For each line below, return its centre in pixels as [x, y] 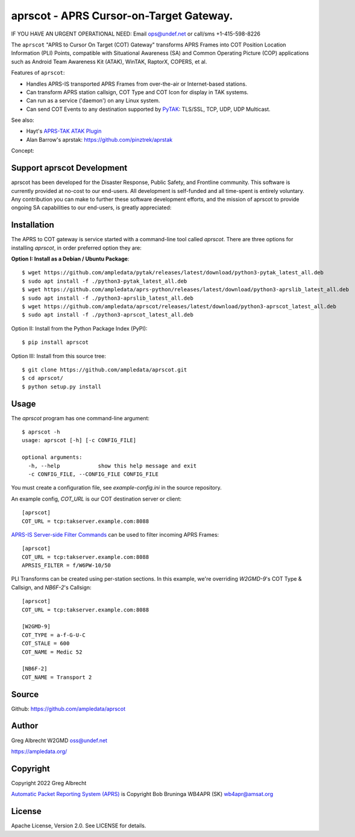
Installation [33, 225]
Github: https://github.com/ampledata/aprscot [68, 709]
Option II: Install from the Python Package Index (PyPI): [79, 328]
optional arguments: [52, 457]
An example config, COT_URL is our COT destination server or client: [96, 499]
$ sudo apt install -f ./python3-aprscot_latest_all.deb [108, 315]
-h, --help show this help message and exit [112, 466]
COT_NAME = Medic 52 [52, 652]
